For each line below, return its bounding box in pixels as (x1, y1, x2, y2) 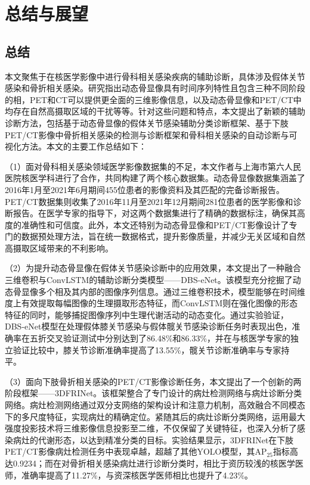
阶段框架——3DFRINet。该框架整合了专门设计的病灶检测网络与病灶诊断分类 (5, 387, 302, 399)
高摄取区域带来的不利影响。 (5, 241, 113, 254)
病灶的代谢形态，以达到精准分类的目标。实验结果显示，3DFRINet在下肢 (13, 433, 294, 446)
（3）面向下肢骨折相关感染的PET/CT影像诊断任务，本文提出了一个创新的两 (5, 375, 302, 387)
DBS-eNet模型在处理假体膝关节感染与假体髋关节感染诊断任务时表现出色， (5, 320, 292, 332)
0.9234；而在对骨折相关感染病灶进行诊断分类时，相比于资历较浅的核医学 (13, 456, 295, 469)
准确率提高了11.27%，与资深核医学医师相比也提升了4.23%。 (21, 468, 253, 481)
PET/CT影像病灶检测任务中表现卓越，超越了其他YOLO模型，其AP (5, 445, 267, 458)
